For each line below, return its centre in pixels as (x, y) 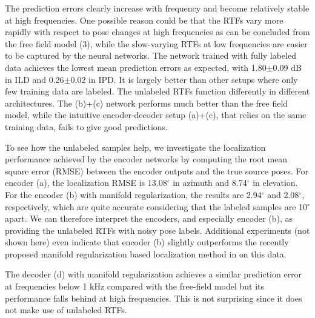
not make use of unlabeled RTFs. (66, 310)
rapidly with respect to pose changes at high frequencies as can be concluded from (157, 32)
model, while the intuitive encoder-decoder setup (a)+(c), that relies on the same (156, 115)
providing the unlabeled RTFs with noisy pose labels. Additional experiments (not (157, 230)
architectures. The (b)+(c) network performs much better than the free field (147, 103)
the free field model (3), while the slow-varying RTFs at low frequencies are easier (156, 43)
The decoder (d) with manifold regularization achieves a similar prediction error (154, 274)
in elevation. (275, 183)
